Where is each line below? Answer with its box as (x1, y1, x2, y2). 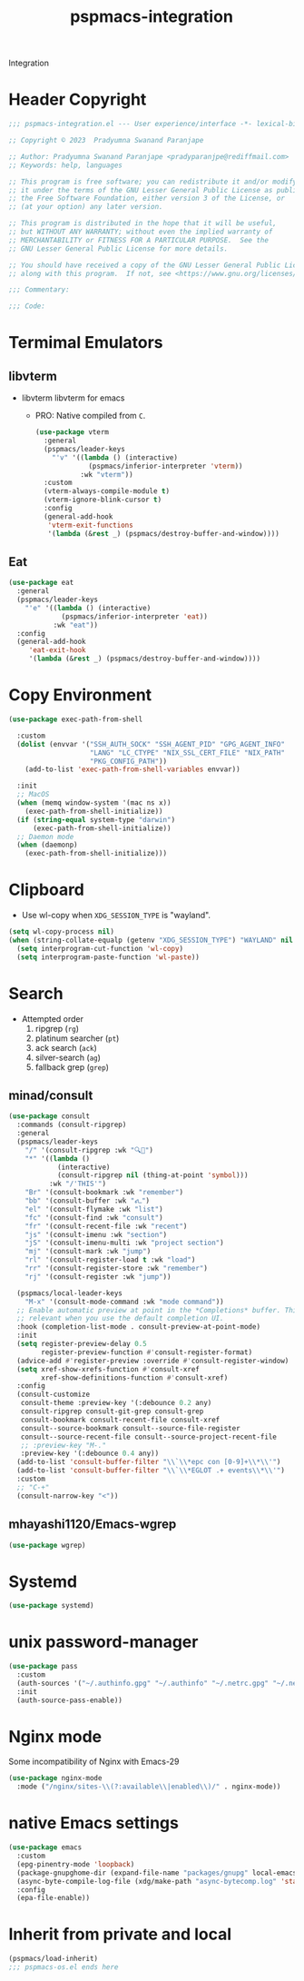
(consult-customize (16, 1390, 91, 1400)
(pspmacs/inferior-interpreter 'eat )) (61, 611, 208, 621)
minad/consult (8, 1087, 93, 1103)
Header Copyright (8, 89, 147, 110)
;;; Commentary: (8, 285, 70, 294)
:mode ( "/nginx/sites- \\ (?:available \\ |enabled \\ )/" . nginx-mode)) (16, 1782, 281, 1791)
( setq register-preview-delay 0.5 (16, 1340, 147, 1349)
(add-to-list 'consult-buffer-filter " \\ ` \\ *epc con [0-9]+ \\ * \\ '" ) (16, 1458, 281, 1467)
